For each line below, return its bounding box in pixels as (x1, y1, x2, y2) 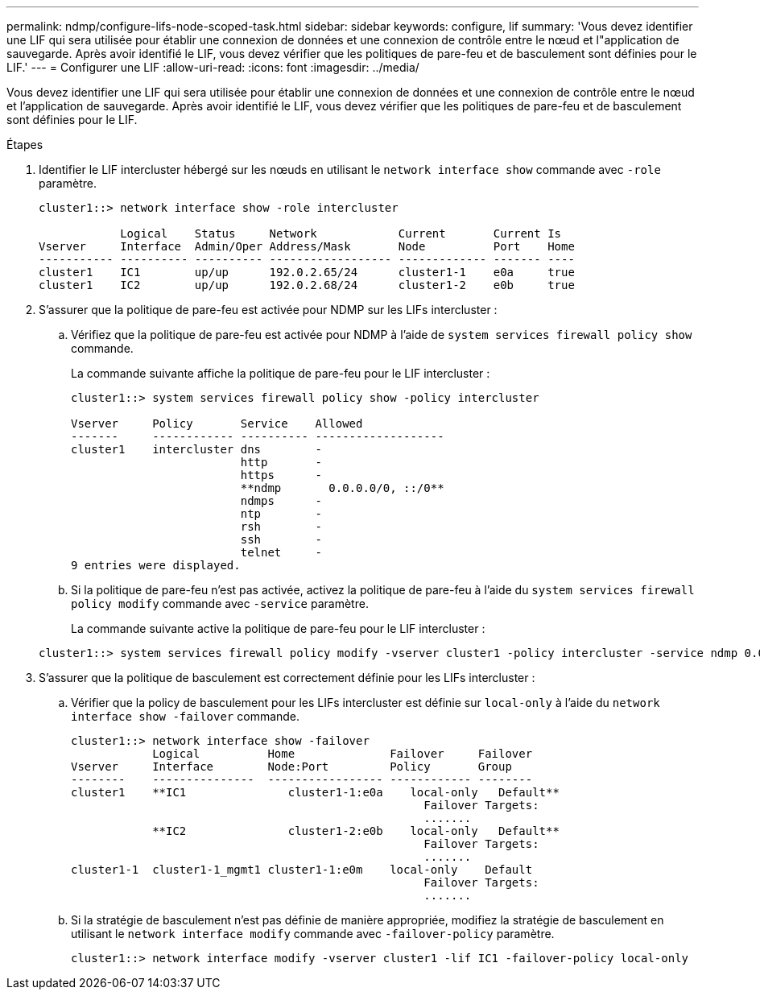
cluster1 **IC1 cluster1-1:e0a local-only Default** (71, 786, 560, 799)
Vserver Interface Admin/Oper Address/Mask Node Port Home (39, 240, 575, 253)
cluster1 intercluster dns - (71, 443, 322, 456)
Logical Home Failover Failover (152, 747, 533, 760)
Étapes (6, 138, 43, 151)
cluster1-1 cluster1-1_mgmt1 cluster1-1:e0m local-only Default (71, 863, 533, 876)
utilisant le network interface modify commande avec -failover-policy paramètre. (71, 927, 555, 940)
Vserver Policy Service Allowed (71, 417, 363, 430)
